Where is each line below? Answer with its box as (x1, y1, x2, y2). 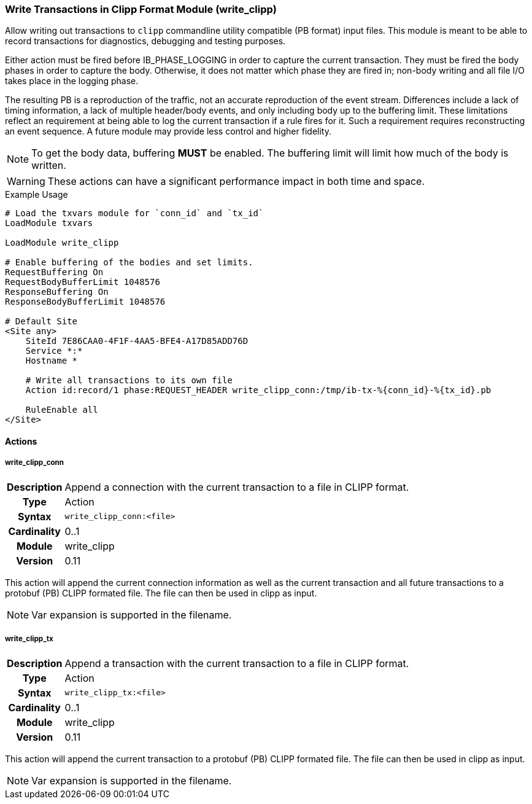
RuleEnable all (25, 405, 98, 415)
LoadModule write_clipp (5, 238, 119, 248)
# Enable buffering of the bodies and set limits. (5, 257, 253, 268)
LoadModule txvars (5, 218, 93, 228)
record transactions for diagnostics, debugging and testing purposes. (5, 36, 286, 47)
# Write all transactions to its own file (25, 375, 233, 386)
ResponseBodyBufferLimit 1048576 (5, 297, 166, 307)
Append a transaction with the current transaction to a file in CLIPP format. (64, 657, 409, 669)
